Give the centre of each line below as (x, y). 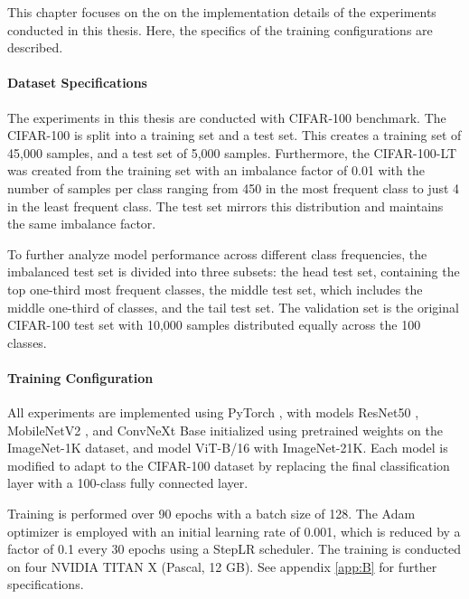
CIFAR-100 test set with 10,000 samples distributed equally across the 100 (214, 325)
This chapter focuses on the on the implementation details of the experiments (222, 12)
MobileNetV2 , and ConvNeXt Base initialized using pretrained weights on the (225, 430)
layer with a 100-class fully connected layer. (128, 483)
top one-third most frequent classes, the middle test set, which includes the (215, 289)
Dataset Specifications (77, 83)
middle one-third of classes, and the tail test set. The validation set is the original (233, 307)
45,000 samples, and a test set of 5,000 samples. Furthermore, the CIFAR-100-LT (232, 152)
